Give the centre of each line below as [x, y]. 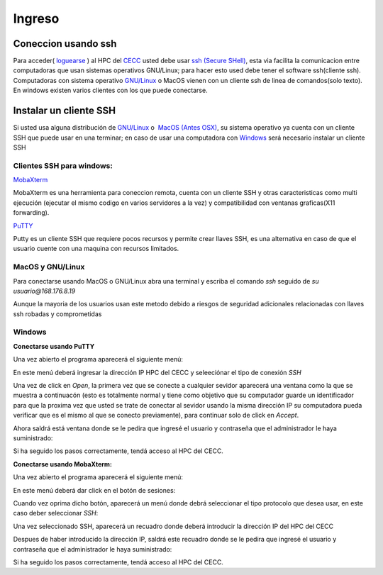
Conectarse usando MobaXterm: [63, 464]
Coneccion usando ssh [65, 44]
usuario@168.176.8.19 [44, 291]
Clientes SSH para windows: [63, 165]
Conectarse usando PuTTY [54, 346]
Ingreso [36, 18]
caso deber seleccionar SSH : [56, 513]
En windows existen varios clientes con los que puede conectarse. [111, 90]
